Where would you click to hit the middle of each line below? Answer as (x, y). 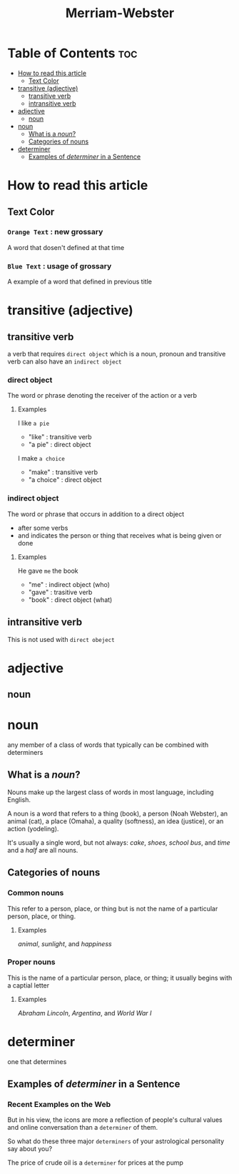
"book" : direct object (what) (70, 599)
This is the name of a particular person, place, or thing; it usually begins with (120, 978)
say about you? (30, 1149)
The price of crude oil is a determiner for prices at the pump (96, 1163)
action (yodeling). (33, 828)
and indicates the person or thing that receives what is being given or (120, 535)
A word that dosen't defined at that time (66, 247)
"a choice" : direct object (65, 480)
